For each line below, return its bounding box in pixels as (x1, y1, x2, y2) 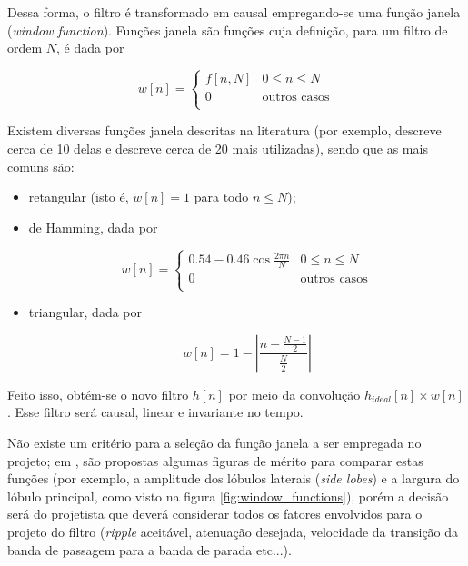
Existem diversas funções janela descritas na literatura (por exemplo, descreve (7, 121, 442, 140)
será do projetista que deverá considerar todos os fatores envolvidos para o (7, 504, 423, 523)
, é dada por (56, 38, 124, 57)
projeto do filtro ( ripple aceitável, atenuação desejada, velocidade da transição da (7, 522, 459, 541)
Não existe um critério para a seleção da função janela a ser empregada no (7, 433, 422, 452)
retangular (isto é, (28, 187, 129, 206)
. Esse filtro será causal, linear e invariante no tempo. (7, 402, 304, 422)
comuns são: (7, 156, 75, 175)
